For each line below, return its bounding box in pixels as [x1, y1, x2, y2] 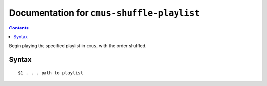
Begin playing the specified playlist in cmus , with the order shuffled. [9, 43, 147, 49]
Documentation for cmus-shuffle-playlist [9, 7, 200, 18]
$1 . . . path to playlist [18, 70, 84, 76]
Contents [9, 25, 29, 30]
